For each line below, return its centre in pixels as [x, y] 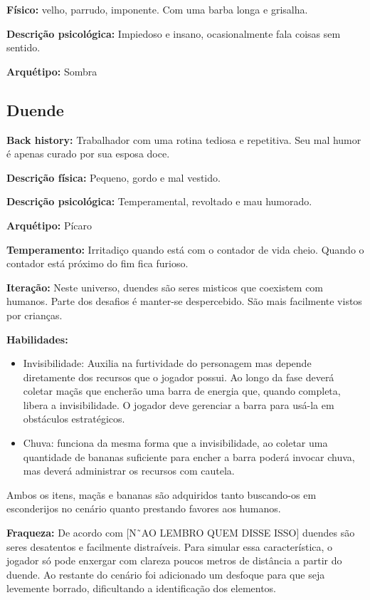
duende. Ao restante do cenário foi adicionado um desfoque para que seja [166, 574]
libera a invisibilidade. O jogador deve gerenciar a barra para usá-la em [179, 404]
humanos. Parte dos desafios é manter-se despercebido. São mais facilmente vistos [184, 301]
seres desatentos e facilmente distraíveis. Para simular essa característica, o [170, 546]
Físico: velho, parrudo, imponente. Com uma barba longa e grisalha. [157, 9]
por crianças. [35, 315]
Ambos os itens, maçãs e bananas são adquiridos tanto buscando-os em [162, 494]
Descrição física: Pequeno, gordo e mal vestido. [113, 177]
